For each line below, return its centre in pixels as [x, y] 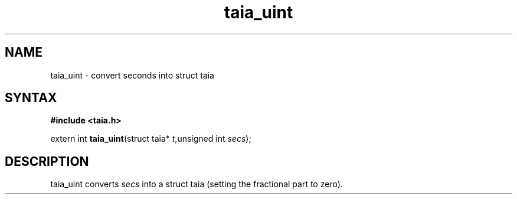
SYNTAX [31, 98]
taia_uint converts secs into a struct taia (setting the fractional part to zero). [197, 184]
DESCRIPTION [47, 161]
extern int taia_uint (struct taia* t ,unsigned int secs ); [151, 139]
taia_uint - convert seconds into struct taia [132, 75]
